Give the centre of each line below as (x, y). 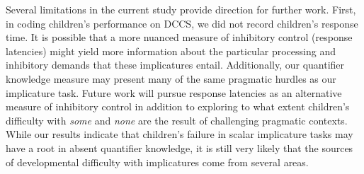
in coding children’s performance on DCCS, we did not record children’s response (182, 23)
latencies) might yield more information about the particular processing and (171, 51)
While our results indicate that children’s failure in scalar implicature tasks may (180, 134)
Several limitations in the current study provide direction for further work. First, (181, 9)
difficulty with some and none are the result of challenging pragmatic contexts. (177, 120)
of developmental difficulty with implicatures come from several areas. (157, 162)
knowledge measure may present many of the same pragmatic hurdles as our (171, 78)
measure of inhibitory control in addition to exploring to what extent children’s (178, 106)
